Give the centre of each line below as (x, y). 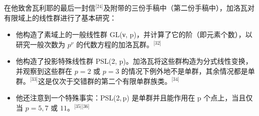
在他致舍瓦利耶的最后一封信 (50, 8)
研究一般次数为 (40, 44)
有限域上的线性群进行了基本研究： (60, 17)
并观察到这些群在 (44, 71)
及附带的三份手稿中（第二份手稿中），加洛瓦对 (179, 8)
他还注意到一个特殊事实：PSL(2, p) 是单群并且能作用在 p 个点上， (124, 98)
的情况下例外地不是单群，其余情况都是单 (188, 71)
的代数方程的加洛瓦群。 (115, 44)
